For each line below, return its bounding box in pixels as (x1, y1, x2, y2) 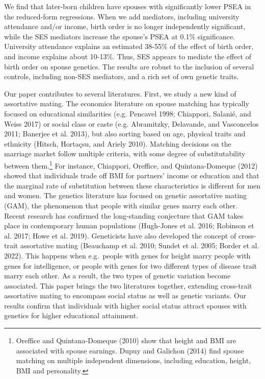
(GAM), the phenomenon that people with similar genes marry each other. (4, 200, 238, 210)
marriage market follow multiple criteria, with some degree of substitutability (4, 148, 246, 159)
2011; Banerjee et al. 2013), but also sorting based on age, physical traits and (4, 128, 246, 139)
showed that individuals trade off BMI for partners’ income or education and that (4, 170, 259, 181)
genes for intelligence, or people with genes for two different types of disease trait (4, 260, 257, 271)
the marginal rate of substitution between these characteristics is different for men (4, 180, 261, 191)
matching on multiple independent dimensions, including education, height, (16, 355, 251, 366)
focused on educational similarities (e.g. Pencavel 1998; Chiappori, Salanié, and (4, 108, 251, 119)
